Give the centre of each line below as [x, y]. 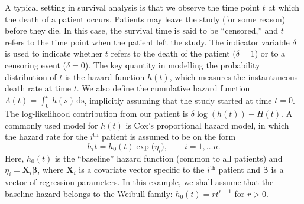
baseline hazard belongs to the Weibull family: [89, 193]
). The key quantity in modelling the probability [172, 65]
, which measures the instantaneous [234, 76]
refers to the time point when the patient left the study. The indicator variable [147, 42]
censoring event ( [35, 65]
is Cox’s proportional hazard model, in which [207, 125]
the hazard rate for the [46, 136]
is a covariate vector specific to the [142, 170]
